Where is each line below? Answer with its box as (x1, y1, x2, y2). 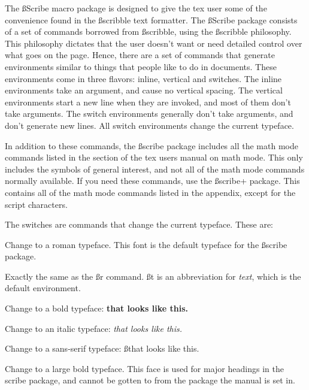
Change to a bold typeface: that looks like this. (5, 302, 189, 315)
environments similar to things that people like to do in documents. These (5, 60, 277, 72)
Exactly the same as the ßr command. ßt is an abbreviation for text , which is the (5, 270, 301, 282)
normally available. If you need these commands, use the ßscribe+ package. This (5, 174, 300, 187)
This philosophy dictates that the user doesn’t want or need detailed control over (5, 37, 302, 49)
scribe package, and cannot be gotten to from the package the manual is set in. (5, 374, 295, 386)
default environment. (5, 282, 81, 294)
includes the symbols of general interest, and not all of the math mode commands (5, 162, 305, 175)
